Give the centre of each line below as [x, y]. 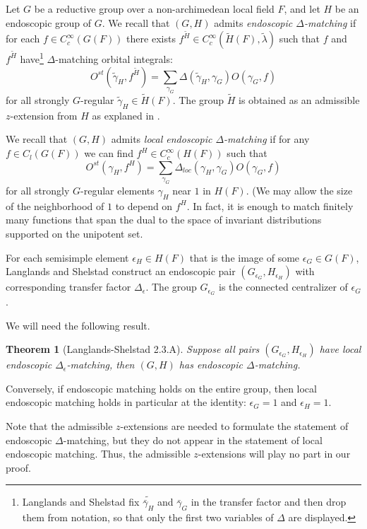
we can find [109, 153]
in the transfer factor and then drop [269, 502]
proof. [18, 467]
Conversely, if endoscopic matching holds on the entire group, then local [161, 388]
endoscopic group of [49, 22]
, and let [302, 8]
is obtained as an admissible [299, 100]
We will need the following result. [78, 325]
